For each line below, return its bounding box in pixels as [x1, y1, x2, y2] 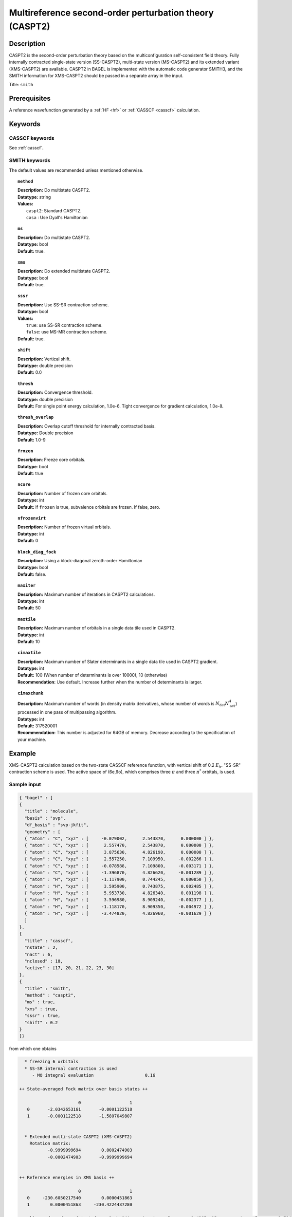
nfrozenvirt [18, 516, 46, 521]
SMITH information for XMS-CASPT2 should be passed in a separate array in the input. [9, 73, 183, 79]
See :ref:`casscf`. [9, 145, 44, 151]
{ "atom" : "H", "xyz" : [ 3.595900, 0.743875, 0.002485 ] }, [24, 884, 215, 889]
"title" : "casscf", [24, 938, 73, 943]
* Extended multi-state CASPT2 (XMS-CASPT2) [24, 1134, 132, 1139]
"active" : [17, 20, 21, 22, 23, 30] [24, 965, 114, 971]
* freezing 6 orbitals [24, 1059, 79, 1065]
